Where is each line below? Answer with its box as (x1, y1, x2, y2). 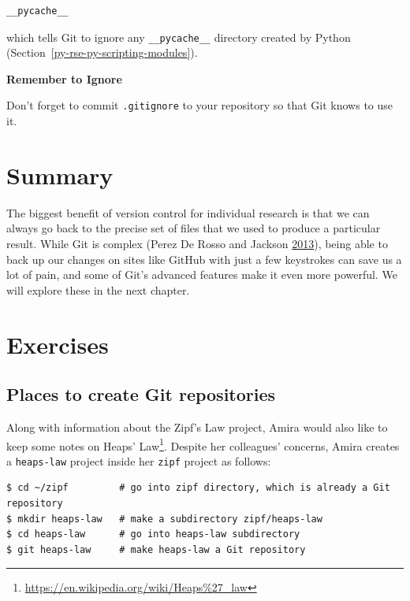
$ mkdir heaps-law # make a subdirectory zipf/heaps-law (6, 513, 322, 525)
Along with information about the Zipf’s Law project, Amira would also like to (6, 418, 388, 435)
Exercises (6, 328, 109, 360)
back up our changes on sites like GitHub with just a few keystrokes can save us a (6, 250, 402, 267)
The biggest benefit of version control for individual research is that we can (6, 204, 370, 221)
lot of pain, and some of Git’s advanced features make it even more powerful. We (6, 266, 397, 283)
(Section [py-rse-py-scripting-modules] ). (6, 44, 198, 61)
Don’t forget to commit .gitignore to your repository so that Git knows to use (6, 97, 393, 113)
